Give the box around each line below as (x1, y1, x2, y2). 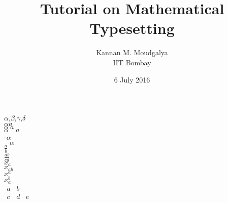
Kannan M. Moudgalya (96, 47, 168, 58)
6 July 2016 (114, 74, 150, 85)
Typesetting (89, 18, 175, 38)
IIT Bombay (113, 57, 151, 67)
